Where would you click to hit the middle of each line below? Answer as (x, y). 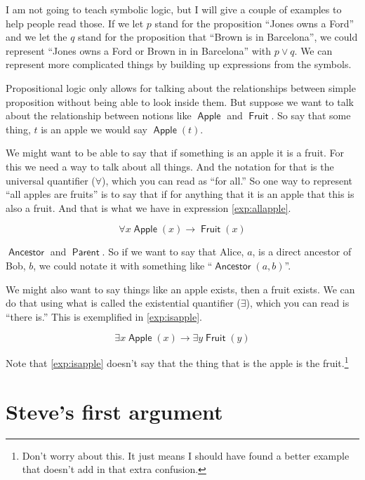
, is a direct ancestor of (302, 252)
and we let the (36, 37)
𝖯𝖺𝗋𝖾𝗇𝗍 (86, 253)
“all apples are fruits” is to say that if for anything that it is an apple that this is (180, 194)
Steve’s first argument (114, 411)
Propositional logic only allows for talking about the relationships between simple (181, 87)
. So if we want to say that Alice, (173, 252)
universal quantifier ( (51, 180)
